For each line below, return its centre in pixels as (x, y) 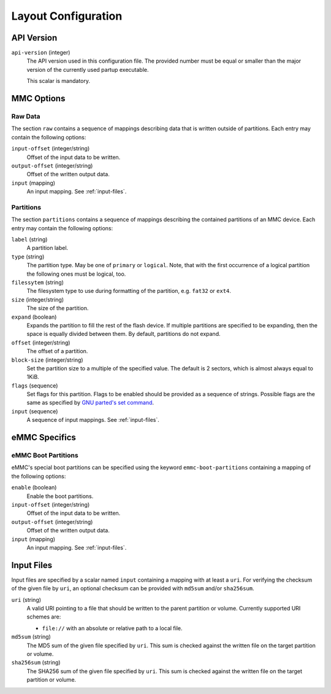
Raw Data (26, 117)
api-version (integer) (41, 53)
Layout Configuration (67, 16)
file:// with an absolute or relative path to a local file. (112, 628)
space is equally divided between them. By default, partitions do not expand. (124, 334)
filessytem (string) (38, 282)
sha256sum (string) (36, 663)
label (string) (29, 240)
